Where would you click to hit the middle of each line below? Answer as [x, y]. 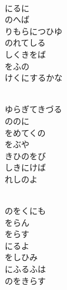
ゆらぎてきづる [33, 109]
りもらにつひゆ [33, 31]
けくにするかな [34, 78]
